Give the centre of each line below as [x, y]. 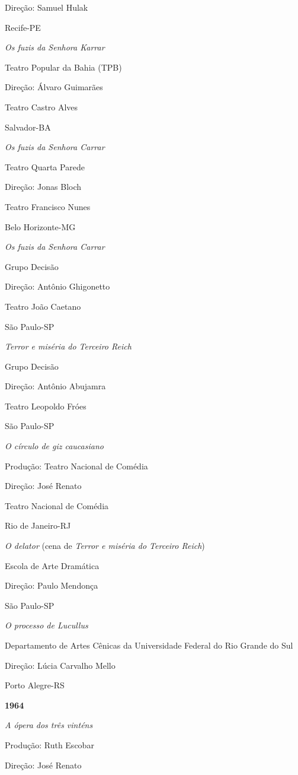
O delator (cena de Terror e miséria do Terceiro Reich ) [105, 546]
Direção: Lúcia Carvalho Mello [60, 665]
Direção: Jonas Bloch [43, 187]
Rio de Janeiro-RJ [38, 525]
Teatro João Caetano [43, 306]
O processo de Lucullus [47, 625]
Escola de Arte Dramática [52, 565]
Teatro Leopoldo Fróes [46, 406]
